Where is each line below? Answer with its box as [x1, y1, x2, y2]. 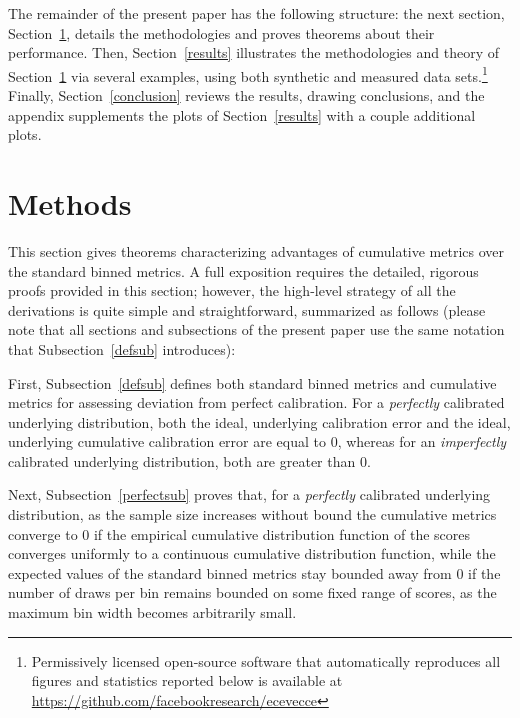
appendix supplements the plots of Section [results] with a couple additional [8, 104, 476, 125]
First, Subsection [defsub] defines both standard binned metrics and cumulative [8, 372, 497, 393]
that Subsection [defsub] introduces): [8, 338, 236, 359]
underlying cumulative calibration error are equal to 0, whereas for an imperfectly [8, 431, 507, 452]
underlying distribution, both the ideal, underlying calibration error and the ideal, [8, 411, 511, 432]
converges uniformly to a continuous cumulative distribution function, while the [8, 543, 496, 564]
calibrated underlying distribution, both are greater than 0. [8, 450, 371, 471]
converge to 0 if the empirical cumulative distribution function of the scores [8, 523, 470, 544]
